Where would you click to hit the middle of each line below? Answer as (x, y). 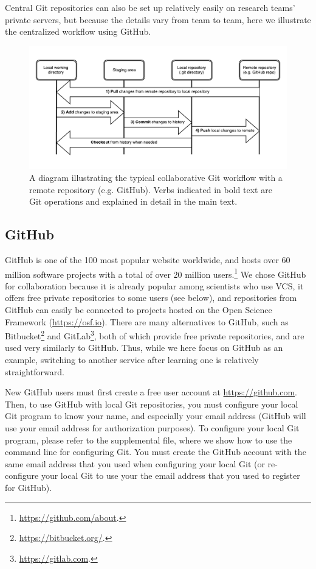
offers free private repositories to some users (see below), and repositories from (151, 298)
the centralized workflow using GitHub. (78, 31)
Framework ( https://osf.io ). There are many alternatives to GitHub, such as (147, 321)
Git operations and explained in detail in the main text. (133, 201)
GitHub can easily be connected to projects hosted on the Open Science (139, 310)
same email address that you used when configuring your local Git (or (135, 463)
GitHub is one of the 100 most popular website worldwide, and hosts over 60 (148, 260)
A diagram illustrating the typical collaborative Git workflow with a (156, 178)
